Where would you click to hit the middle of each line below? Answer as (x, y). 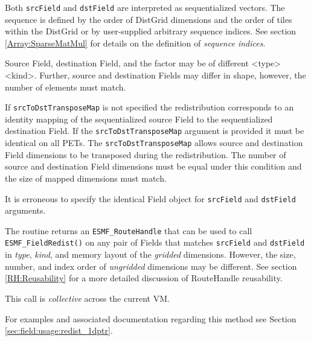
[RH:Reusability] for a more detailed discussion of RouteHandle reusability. (144, 278)
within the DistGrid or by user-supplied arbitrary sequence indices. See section (151, 31)
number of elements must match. (66, 87)
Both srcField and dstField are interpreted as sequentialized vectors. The (145, 7)
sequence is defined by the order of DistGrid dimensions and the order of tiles (149, 19)
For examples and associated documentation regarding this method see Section (151, 318)
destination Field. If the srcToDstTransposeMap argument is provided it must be (155, 131)
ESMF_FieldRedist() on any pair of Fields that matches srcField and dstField (155, 242)
